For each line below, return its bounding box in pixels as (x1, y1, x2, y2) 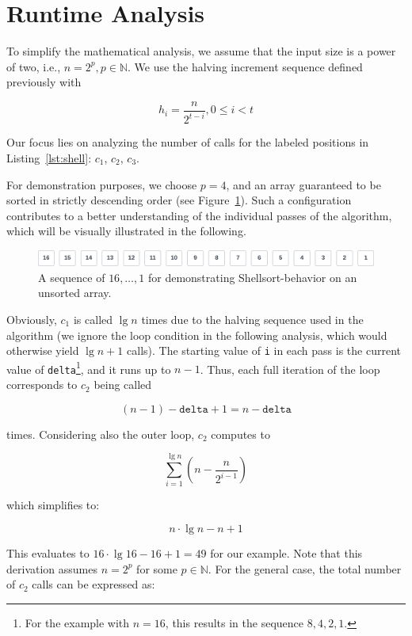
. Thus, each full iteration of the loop (200, 360, 380, 377)
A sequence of (38, 268, 105, 285)
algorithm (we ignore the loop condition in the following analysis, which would (6, 326, 387, 343)
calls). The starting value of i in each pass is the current (127, 342, 401, 359)
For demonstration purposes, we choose (6, 176, 197, 192)
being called (93, 376, 152, 393)
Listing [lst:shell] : (6, 149, 92, 166)
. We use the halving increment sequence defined (127, 58, 363, 74)
